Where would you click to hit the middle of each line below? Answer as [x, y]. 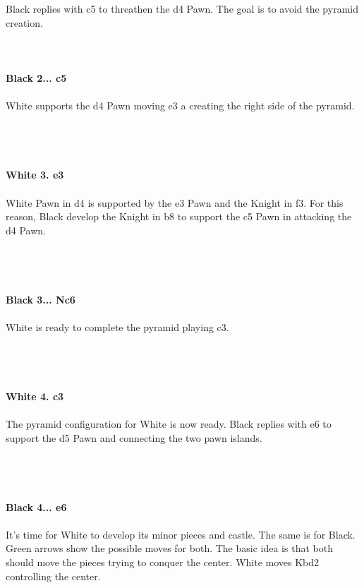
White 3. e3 [35, 175]
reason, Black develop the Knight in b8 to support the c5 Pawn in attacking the [179, 216]
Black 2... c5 [36, 78]
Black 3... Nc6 [41, 299]
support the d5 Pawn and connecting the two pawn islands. [134, 437]
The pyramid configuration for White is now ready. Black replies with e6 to [169, 424]
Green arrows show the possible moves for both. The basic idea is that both [169, 548]
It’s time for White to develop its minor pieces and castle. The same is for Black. [181, 534]
